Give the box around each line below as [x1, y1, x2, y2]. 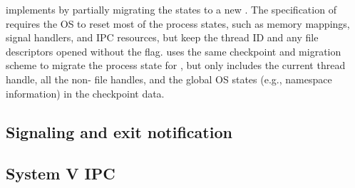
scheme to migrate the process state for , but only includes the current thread [6, 58, 346, 73]
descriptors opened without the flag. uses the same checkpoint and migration [6, 43, 341, 58]
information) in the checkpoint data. [6, 85, 165, 100]
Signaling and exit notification [6, 120, 232, 142]
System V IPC [6, 162, 115, 184]
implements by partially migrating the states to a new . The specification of [6, 2, 336, 16]
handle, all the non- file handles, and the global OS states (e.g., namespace [6, 71, 332, 86]
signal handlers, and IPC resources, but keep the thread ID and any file [6, 30, 319, 45]
